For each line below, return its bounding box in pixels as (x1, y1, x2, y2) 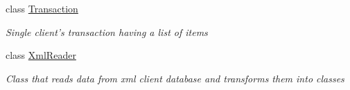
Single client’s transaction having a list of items (6, 24, 208, 39)
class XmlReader (6, 48, 76, 62)
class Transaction (6, 1, 78, 15)
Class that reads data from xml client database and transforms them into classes (6, 71, 344, 85)
